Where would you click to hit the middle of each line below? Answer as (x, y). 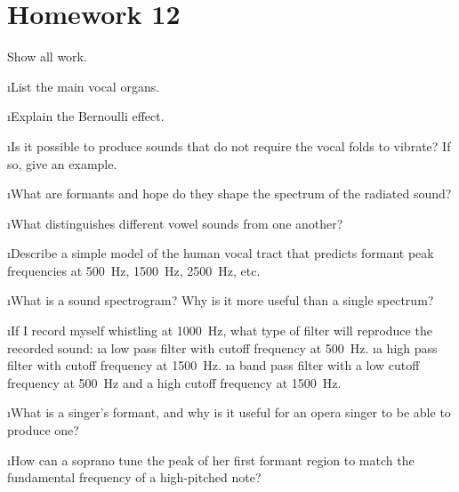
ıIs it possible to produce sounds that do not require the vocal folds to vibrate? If (229, 145)
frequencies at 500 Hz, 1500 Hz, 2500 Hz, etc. (134, 270)
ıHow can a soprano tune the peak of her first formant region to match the (211, 460)
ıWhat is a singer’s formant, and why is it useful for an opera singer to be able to (229, 412)
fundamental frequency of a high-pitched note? (134, 477)
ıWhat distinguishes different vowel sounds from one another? (175, 223)
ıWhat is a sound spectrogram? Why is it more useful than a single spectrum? (221, 300)
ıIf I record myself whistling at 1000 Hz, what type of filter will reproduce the (220, 331)
